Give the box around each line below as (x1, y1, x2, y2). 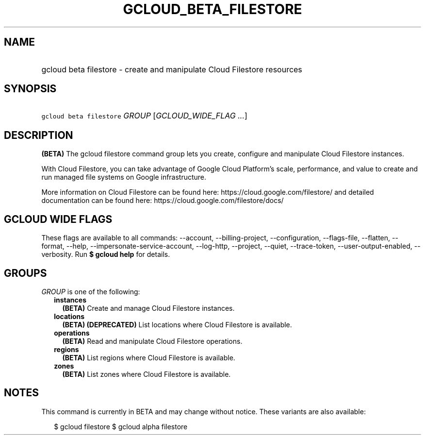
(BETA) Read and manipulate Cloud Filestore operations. (62, 337, 243, 345)
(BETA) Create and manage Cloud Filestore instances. (62, 304, 235, 312)
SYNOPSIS (4, 83, 57, 95)
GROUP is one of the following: (41, 287, 140, 296)
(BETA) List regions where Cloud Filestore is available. (62, 353, 235, 362)
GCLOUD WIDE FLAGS (4, 213, 113, 225)
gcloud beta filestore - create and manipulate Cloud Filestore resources (41, 64, 302, 74)
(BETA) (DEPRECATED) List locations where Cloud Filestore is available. (62, 320, 292, 329)
